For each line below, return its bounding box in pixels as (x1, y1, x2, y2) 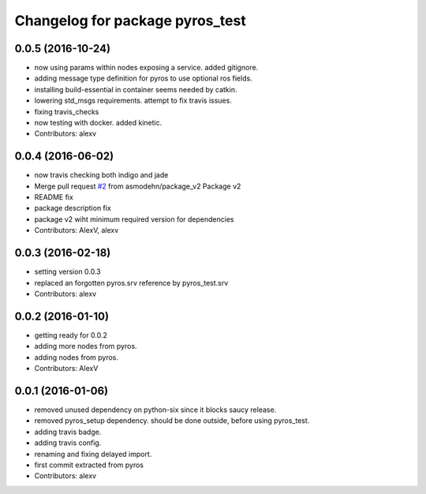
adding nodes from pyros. (34, 352, 118, 362)
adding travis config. (34, 438, 102, 447)
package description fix (34, 204, 112, 213)
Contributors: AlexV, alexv (34, 226, 119, 235)
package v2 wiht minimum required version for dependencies (34, 214, 234, 224)
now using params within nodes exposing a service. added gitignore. (34, 63, 259, 73)
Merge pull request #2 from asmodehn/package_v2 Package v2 (34, 182, 241, 191)
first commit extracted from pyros (34, 460, 144, 470)
